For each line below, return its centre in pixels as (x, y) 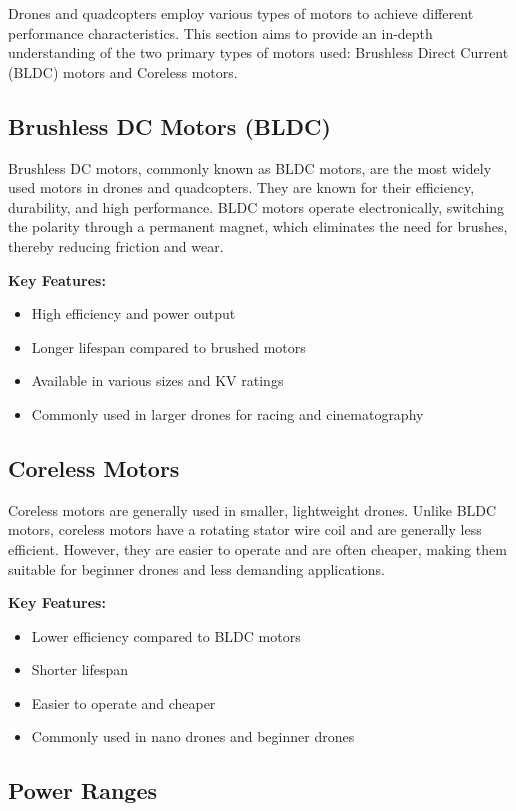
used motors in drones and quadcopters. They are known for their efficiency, (241, 187)
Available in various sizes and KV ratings (157, 380)
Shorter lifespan (80, 669)
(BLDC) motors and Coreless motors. (123, 71)
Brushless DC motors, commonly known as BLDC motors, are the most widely (250, 167)
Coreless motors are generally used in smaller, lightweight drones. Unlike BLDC (252, 509)
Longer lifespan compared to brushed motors (168, 346)
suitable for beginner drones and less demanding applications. (196, 568)
